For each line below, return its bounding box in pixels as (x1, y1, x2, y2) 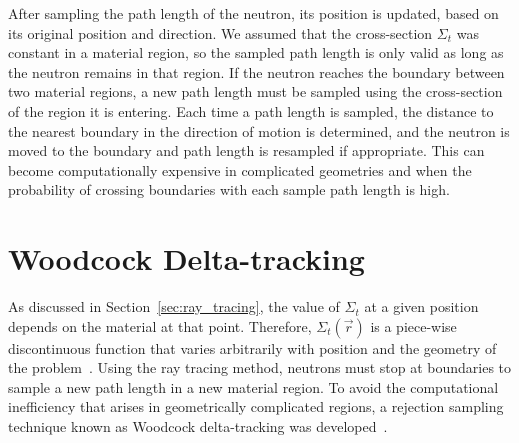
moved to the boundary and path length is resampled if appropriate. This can (8, 140, 485, 161)
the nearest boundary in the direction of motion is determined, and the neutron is (8, 120, 510, 141)
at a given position (364, 296, 479, 317)
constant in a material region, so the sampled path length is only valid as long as (8, 42, 504, 63)
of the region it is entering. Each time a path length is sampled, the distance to (8, 100, 494, 121)
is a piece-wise (370, 315, 457, 336)
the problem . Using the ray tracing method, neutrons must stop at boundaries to (8, 357, 512, 378)
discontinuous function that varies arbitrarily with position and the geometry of (8, 337, 497, 358)
